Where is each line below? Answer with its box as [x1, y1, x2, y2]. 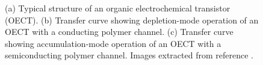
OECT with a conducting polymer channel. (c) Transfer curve [5, 25, 234, 38]
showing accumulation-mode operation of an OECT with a [5, 37, 221, 49]
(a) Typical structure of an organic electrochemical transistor [5, 2, 231, 14]
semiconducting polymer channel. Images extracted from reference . [5, 49, 253, 61]
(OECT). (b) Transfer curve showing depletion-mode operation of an [5, 13, 259, 26]
